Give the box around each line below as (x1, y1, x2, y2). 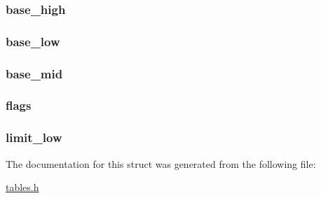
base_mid (6, 64, 63, 82)
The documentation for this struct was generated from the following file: (6, 156, 316, 171)
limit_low (6, 129, 62, 146)
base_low (6, 32, 60, 50)
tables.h (6, 180, 39, 195)
